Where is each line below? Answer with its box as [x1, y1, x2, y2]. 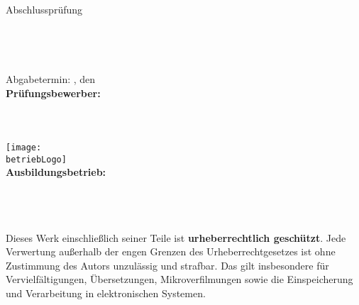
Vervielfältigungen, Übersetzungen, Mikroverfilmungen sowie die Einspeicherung [6, 272, 353, 287]
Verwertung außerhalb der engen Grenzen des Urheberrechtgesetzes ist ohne [6, 244, 336, 259]
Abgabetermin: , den [6, 71, 96, 86]
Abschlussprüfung [6, 2, 83, 16]
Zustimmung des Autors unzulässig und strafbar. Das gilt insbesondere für [6, 257, 329, 272]
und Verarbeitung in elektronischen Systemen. [6, 286, 206, 300]
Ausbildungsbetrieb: [6, 165, 106, 179]
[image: [6, 142, 42, 152]
